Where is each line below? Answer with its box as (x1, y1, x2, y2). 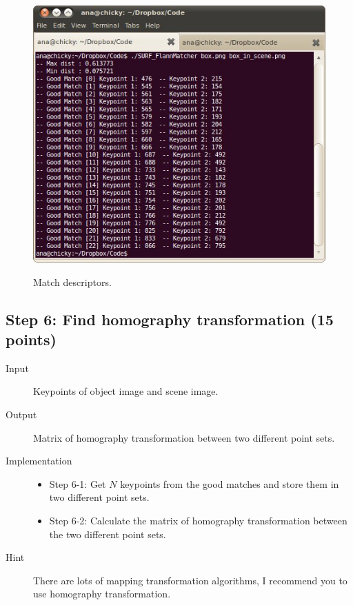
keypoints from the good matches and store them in (120, 476, 339, 491)
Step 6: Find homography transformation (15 (6, 308, 334, 329)
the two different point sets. (49, 526, 166, 541)
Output (6, 407, 37, 422)
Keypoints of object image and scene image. (33, 384, 219, 398)
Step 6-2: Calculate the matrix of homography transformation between (49, 513, 347, 528)
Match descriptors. (33, 274, 112, 289)
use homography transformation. (33, 586, 171, 601)
